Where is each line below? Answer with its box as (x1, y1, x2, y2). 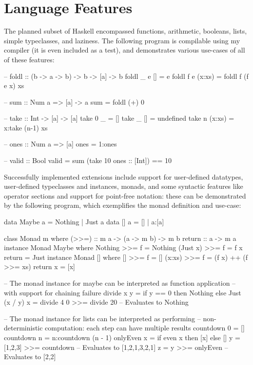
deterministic (4, 323, 43, 333)
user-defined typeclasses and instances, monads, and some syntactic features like (4, 181, 243, 191)
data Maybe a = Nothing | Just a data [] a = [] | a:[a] (4, 217, 164, 227)
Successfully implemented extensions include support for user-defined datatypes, (4, 171, 243, 182)
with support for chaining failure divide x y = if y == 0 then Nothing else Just (4, 287, 241, 297)
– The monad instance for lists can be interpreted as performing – (4, 313, 201, 323)
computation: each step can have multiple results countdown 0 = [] (45, 323, 245, 333)
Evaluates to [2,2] (4, 351, 56, 362)
